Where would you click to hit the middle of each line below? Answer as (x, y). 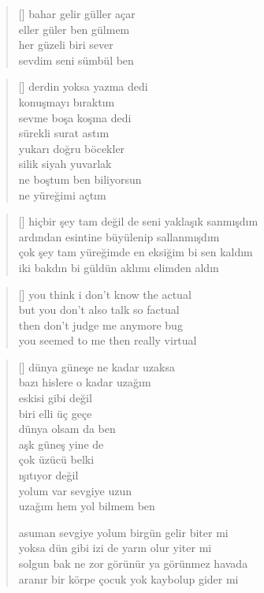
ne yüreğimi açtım (62, 194)
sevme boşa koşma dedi (75, 117)
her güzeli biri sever (66, 45)
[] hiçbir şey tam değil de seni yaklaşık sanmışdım (138, 221)
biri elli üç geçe (55, 413)
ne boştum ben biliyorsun (80, 179)
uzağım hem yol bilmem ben (87, 506)
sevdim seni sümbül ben (76, 60)
